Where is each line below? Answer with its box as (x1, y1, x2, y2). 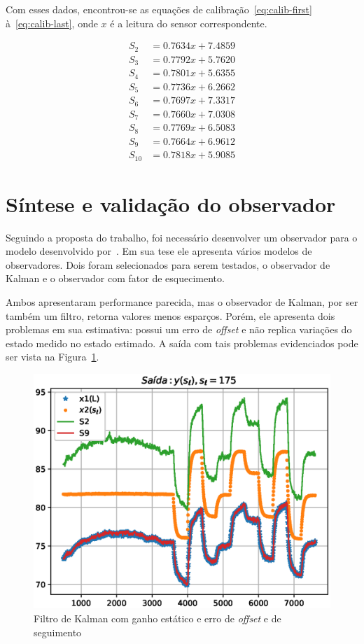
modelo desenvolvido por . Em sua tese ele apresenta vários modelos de (6, 244, 312, 258)
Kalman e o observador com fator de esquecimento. (6, 271, 225, 286)
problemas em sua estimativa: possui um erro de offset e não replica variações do (6, 322, 352, 337)
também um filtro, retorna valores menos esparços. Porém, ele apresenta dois (6, 308, 335, 323)
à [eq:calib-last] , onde (6, 15, 98, 30)
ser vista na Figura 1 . (6, 349, 99, 364)
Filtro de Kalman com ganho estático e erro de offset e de (34, 611, 281, 625)
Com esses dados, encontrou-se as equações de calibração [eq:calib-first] (6, 2, 312, 16)
